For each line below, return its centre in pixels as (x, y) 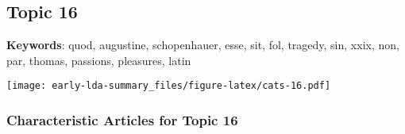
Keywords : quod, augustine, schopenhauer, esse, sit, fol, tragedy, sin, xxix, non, (203, 45)
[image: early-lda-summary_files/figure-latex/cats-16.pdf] (169, 86)
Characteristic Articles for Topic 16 (122, 119)
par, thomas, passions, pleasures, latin (99, 60)
